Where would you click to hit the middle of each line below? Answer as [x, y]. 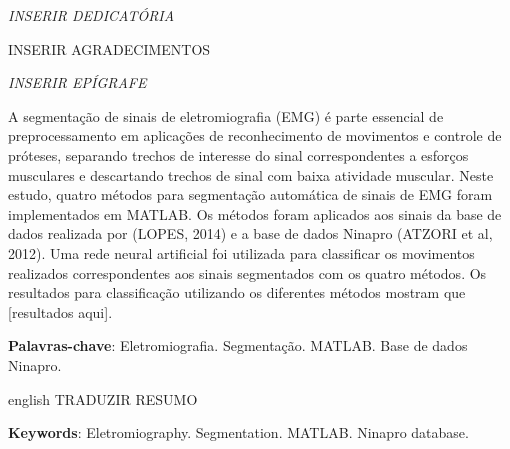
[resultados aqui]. [60, 311]
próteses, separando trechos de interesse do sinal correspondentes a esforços [238, 154]
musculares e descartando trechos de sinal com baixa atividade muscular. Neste [251, 174]
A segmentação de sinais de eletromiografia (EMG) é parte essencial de [226, 115]
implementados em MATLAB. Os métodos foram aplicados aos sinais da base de [255, 213]
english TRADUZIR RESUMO [103, 398]
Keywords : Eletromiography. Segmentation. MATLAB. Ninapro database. [238, 432]
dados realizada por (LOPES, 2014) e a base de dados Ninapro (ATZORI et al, [250, 233]
